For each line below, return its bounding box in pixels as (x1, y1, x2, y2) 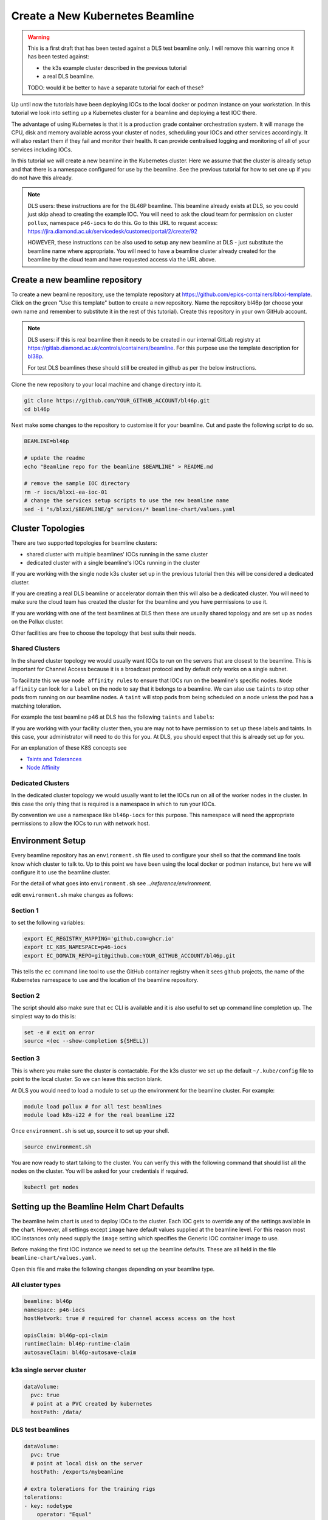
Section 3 (11, 1054, 41, 1063)
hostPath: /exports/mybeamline (30, 1468, 124, 1476)
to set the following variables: (11, 919, 85, 927)
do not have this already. (11, 174, 73, 182)
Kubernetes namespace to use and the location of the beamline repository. (11, 976, 199, 984)
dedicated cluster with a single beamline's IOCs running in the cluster (26, 559, 200, 566)
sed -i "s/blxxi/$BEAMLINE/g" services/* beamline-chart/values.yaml (24, 505, 236, 513)
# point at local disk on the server (30, 1460, 143, 1466)
